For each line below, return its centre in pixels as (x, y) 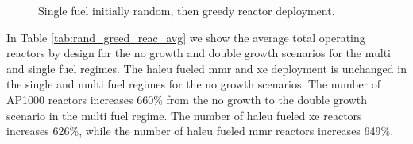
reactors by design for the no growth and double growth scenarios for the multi (199, 53)
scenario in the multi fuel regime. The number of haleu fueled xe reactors (184, 115)
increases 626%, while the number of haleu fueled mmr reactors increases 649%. (200, 131)
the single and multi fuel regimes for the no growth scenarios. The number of (194, 84)
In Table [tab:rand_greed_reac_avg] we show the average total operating (186, 37)
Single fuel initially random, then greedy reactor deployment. (187, 10)
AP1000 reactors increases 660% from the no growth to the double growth (187, 99)
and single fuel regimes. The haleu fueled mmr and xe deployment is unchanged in (206, 68)
